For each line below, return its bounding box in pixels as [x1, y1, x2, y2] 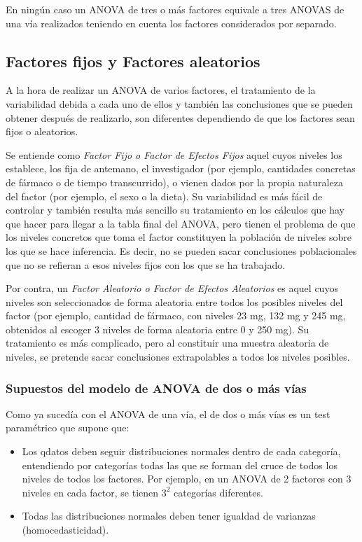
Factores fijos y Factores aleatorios [6, 50, 260, 71]
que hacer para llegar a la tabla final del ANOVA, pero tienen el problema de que [6, 216, 356, 230]
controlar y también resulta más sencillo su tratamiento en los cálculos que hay [6, 202, 344, 217]
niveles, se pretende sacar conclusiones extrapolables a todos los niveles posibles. [6, 349, 350, 364]
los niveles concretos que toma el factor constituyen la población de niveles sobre [6, 230, 352, 244]
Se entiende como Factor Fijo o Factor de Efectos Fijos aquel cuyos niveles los [6, 147, 342, 162]
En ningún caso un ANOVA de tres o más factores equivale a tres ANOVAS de [6, 2, 344, 16]
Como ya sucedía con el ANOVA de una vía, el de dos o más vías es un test [6, 406, 330, 421]
